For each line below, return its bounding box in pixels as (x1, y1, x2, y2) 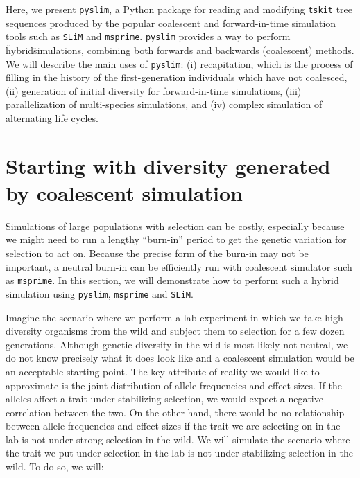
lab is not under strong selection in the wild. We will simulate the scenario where (6, 432, 350, 446)
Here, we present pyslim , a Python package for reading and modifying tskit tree (6, 2, 353, 16)
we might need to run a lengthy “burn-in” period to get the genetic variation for (6, 232, 347, 247)
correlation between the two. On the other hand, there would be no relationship (6, 405, 345, 419)
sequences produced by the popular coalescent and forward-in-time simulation (6, 15, 336, 30)
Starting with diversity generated (6, 151, 331, 179)
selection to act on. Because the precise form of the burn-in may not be (6, 246, 309, 260)
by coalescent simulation (6, 178, 243, 206)
